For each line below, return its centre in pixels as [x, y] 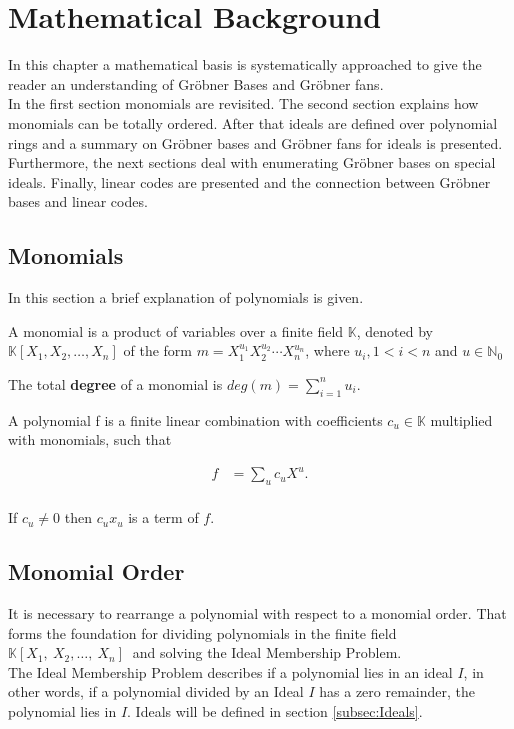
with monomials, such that [90, 439]
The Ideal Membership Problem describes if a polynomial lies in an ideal [230, 671]
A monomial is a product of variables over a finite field [176, 330]
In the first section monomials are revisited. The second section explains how [243, 103]
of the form [158, 350]
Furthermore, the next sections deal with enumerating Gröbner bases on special [252, 162]
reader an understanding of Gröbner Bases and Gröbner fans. [196, 83]
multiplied [461, 419]
